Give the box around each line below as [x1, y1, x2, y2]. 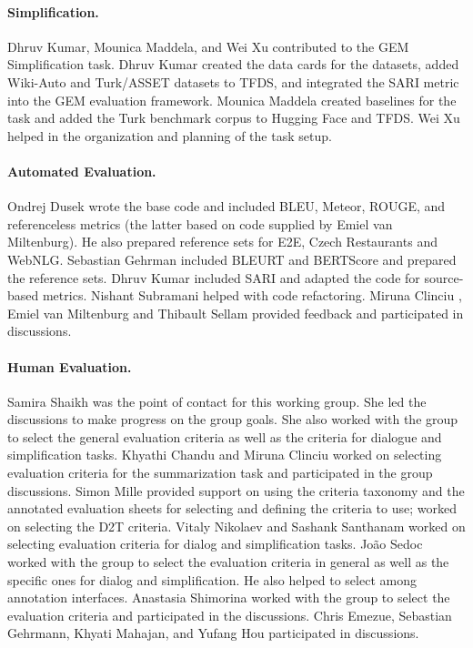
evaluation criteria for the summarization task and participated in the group [7, 463, 433, 482]
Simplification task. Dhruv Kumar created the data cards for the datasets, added [7, 55, 459, 74]
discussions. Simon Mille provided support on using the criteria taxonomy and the [7, 481, 465, 500]
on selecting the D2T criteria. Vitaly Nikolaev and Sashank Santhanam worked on [7, 516, 466, 535]
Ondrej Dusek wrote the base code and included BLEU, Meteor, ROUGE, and [7, 197, 446, 216]
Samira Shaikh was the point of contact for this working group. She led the [7, 391, 427, 410]
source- [424, 268, 464, 287]
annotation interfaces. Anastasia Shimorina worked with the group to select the [7, 588, 450, 607]
